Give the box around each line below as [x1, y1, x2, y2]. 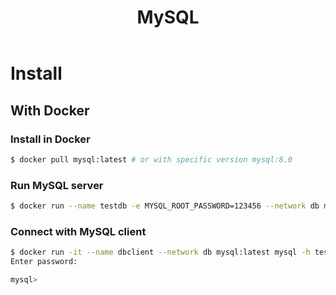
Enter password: [10, 257, 78, 267]
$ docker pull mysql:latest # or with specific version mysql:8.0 [10, 154, 293, 165]
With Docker [10, 102, 90, 119]
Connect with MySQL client [10, 224, 147, 238]
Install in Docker [10, 132, 91, 146]
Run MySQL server [10, 178, 104, 192]
